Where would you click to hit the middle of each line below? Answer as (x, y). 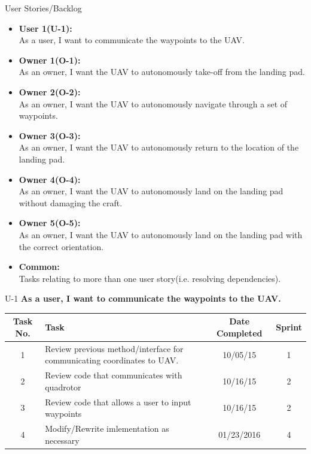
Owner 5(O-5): (50, 223)
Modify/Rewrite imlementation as (107, 429)
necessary (62, 440)
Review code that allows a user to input (118, 402)
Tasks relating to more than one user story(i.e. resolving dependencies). (150, 278)
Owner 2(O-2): (50, 91)
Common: (39, 267)
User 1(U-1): (45, 28)
